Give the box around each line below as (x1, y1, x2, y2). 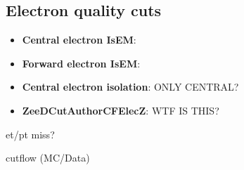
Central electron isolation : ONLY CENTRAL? (22, 79, 239, 94)
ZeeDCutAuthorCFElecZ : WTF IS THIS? (22, 103, 219, 117)
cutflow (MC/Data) (6, 150, 90, 165)
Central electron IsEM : (22, 32, 136, 47)
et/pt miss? (6, 126, 55, 141)
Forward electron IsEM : (22, 55, 141, 70)
